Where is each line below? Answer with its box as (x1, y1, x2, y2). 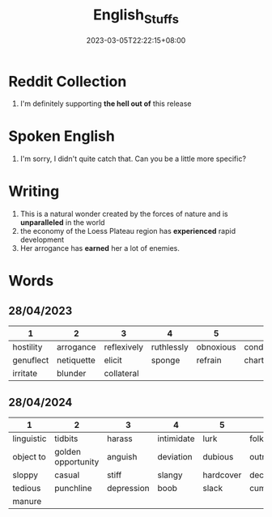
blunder (56, 368, 87, 379)
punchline (54, 482, 92, 494)
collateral (104, 368, 139, 379)
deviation (157, 451, 193, 462)
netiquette (56, 354, 96, 366)
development (19, 235, 65, 244)
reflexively (104, 341, 144, 353)
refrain (196, 354, 222, 366)
